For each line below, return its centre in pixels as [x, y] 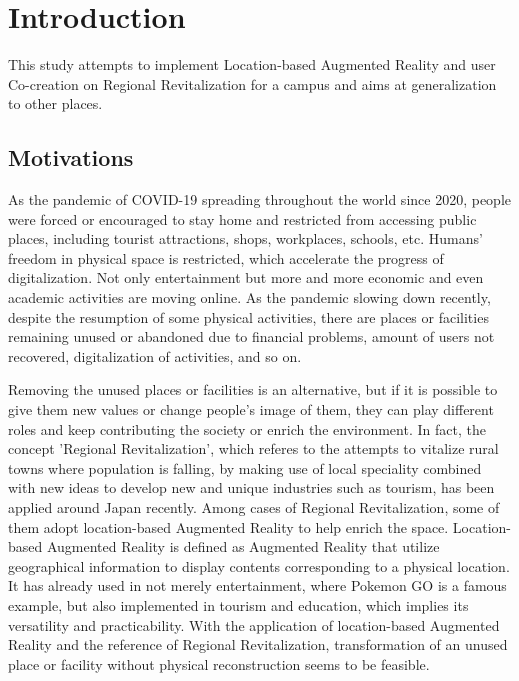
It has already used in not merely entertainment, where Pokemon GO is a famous [257, 585]
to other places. [55, 103]
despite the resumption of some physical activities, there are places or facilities [248, 316]
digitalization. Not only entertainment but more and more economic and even [246, 277]
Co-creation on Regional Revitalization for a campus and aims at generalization [252, 83]
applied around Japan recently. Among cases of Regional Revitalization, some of [254, 507]
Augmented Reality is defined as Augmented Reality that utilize [243, 546]
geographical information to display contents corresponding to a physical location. [259, 565]
